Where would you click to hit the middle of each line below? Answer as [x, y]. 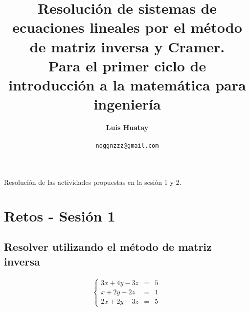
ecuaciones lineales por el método [127, 27]
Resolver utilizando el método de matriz [108, 247]
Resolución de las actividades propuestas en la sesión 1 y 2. [93, 182]
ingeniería [127, 104]
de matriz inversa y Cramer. [127, 46]
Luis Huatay [127, 127]
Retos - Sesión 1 [60, 215]
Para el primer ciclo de [127, 65]
